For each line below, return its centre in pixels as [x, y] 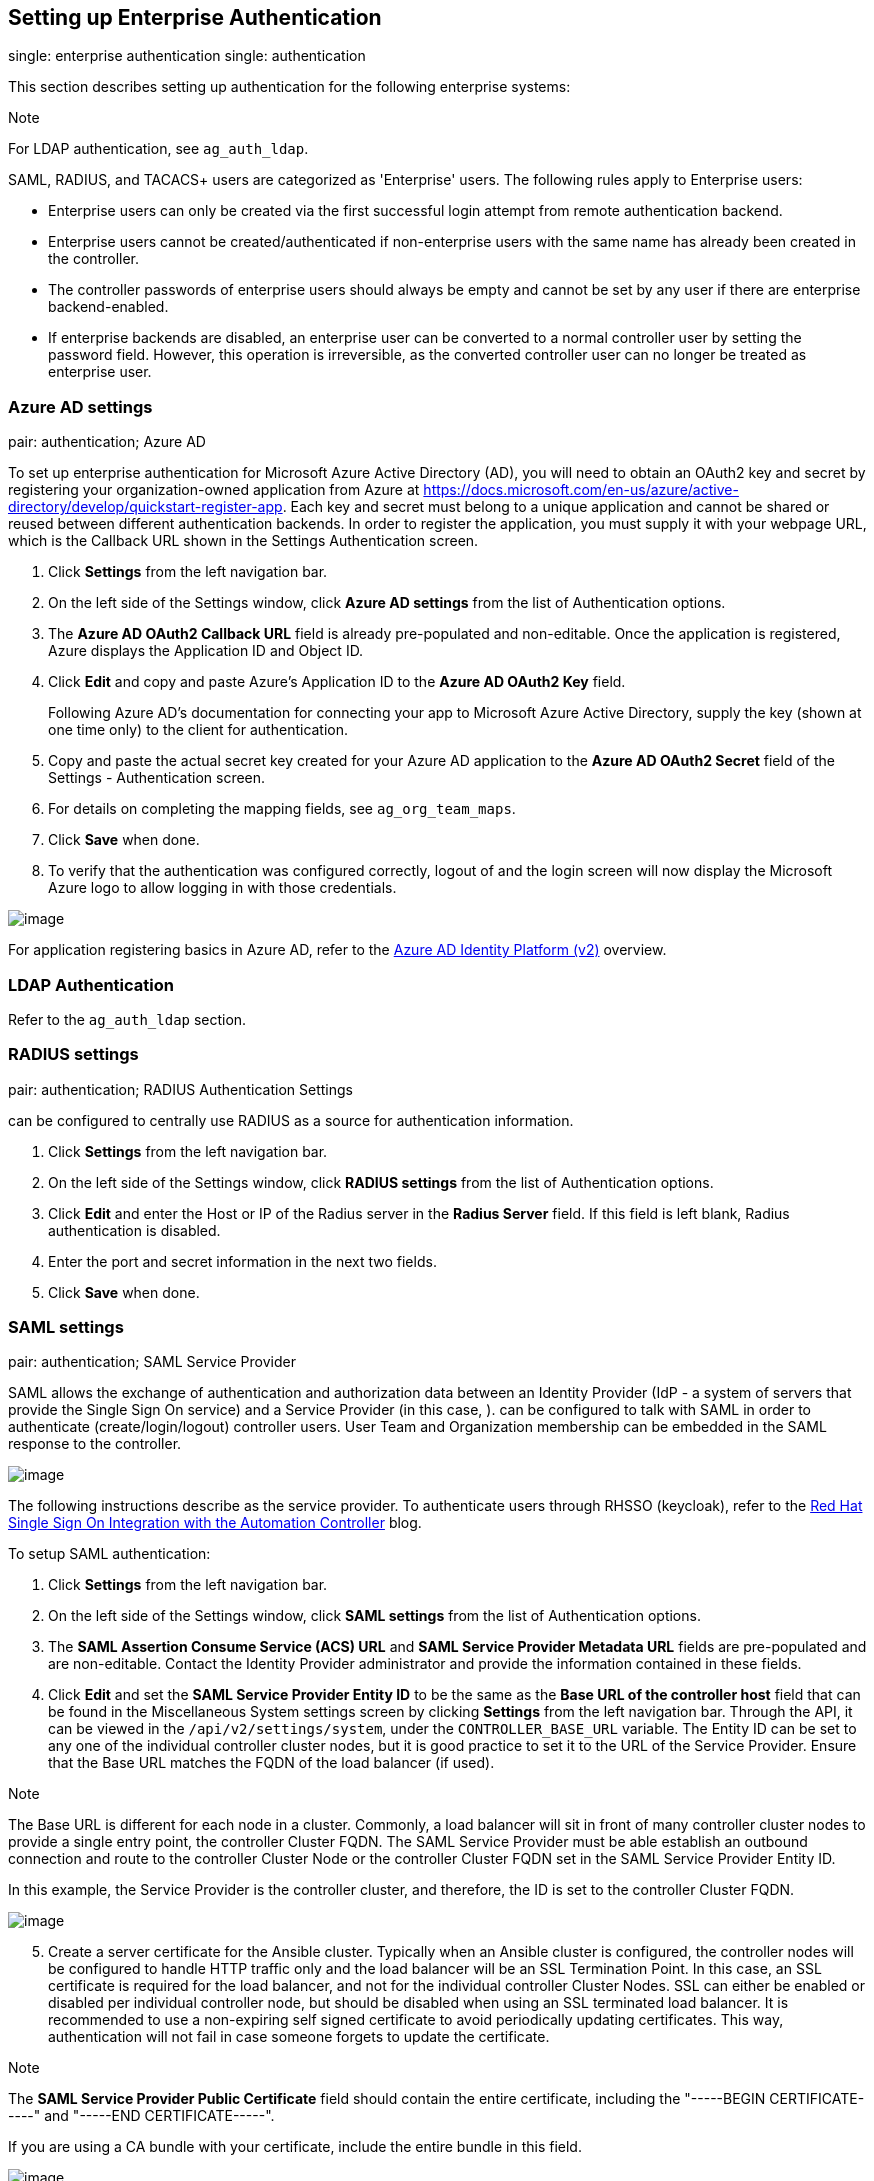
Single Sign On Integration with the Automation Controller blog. [215, 1523]
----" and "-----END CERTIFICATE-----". [141, 2116]
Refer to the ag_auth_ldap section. [127, 1019]
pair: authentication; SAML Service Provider [152, 1362]
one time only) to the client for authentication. [198, 730]
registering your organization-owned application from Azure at [214, 490]
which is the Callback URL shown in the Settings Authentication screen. [243, 541]
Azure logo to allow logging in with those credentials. [222, 888]
